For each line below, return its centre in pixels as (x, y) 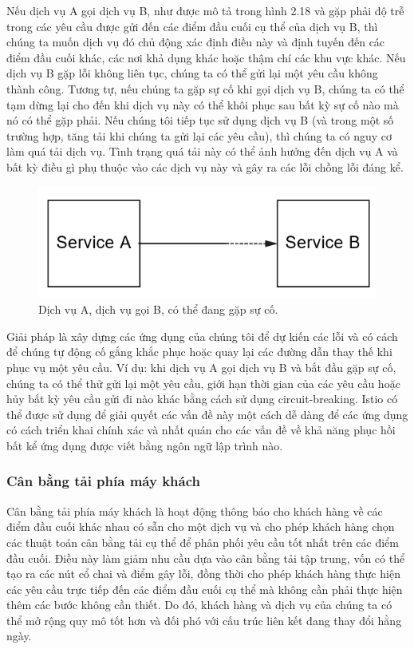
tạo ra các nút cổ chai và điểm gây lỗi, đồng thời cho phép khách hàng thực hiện (203, 574)
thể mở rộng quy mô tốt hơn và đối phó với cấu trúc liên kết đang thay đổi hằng (204, 620)
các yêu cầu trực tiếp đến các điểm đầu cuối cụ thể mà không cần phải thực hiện (205, 589)
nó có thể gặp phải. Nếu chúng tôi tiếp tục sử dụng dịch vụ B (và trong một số (200, 120)
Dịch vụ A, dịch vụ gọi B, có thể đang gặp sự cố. (158, 309)
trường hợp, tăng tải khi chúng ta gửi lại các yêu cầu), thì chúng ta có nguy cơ (199, 135)
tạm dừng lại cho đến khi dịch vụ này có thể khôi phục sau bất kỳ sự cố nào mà (203, 104)
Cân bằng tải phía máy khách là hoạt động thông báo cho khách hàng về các (195, 510)
